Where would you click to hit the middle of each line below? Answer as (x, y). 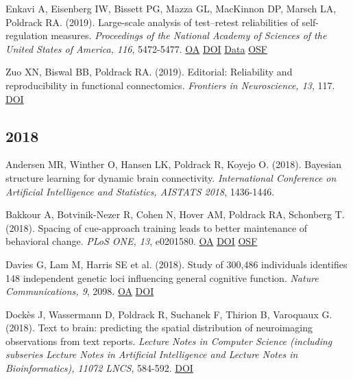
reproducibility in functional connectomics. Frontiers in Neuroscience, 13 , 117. (170, 85)
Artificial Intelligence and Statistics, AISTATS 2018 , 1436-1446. (140, 191)
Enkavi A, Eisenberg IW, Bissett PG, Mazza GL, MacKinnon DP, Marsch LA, (171, 8)
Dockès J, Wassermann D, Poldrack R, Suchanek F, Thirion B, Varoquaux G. (169, 314)
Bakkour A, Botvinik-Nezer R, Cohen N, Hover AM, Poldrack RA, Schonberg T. (175, 214)
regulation (27, 35)
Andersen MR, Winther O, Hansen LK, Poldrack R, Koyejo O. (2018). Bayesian (174, 164)
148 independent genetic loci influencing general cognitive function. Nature (162, 277)
